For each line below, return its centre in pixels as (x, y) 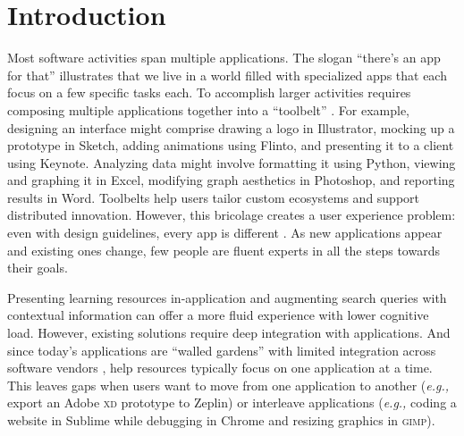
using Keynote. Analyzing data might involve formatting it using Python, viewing (232, 162)
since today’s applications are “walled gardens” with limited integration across (222, 350)
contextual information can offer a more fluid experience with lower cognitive (218, 315)
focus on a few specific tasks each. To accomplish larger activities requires (209, 92)
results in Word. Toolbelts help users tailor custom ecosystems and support (214, 197)
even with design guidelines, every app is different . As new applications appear (225, 233)
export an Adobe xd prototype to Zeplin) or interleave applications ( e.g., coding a (232, 402)
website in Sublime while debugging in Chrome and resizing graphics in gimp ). (221, 420)
